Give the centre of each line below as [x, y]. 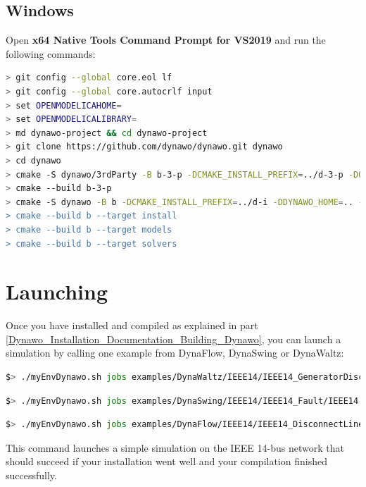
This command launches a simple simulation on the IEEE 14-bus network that [175, 447]
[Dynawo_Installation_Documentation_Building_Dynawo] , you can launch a [173, 339]
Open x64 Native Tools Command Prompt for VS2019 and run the [166, 40]
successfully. [31, 475]
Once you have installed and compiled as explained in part [132, 325]
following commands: [51, 53]
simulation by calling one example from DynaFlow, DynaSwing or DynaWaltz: [175, 353]
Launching [57, 291]
